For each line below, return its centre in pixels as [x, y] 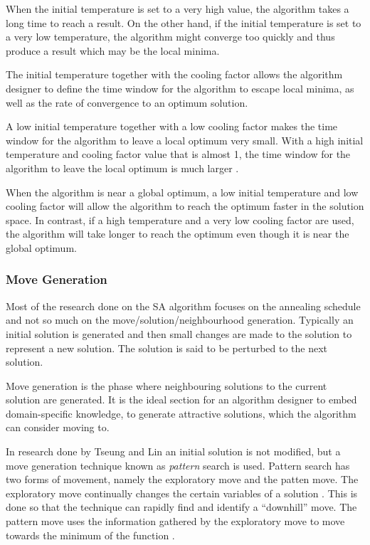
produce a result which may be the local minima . [113, 50]
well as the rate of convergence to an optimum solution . [127, 102]
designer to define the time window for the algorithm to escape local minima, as [180, 88]
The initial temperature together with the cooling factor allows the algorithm [174, 74]
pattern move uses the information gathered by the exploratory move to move [175, 521]
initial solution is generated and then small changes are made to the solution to [179, 333]
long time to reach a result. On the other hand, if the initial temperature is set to [184, 22]
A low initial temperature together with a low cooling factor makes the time [172, 126]
